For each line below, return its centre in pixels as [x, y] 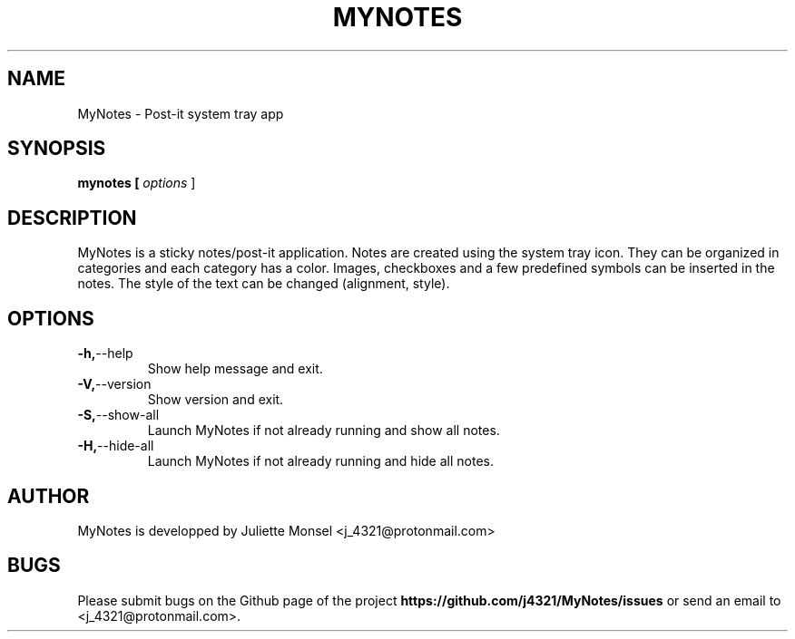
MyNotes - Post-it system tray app [181, 113]
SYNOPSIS [57, 149]
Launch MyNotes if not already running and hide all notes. [320, 461]
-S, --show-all [118, 415]
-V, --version [114, 384]
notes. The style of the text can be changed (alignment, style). [264, 284]
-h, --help [105, 353]
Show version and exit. [216, 400]
